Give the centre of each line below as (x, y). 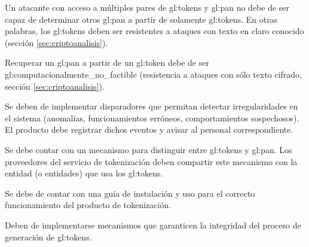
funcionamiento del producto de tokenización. (88, 205)
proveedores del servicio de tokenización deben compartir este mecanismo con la (151, 161)
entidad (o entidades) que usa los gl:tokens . (84, 173)
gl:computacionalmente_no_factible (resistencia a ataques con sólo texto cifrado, (153, 74)
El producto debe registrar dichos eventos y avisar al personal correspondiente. (149, 129)
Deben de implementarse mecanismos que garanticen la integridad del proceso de (153, 225)
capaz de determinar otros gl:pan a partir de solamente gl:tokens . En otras (141, 19)
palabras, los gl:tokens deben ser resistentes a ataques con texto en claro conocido (154, 31)
